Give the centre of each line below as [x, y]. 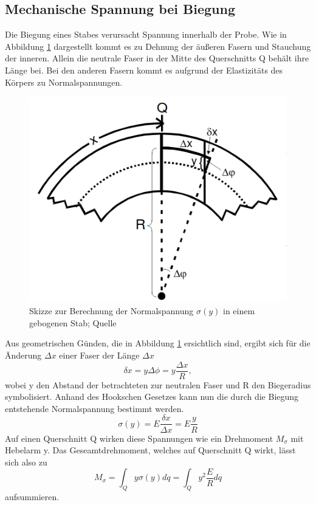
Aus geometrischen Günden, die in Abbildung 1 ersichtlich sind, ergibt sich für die [158, 343]
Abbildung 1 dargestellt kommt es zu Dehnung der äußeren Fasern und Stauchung [158, 46]
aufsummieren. [32, 497]
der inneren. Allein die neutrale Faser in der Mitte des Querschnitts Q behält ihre [157, 58]
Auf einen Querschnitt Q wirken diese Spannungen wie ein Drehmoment [139, 438]
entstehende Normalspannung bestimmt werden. [94, 408]
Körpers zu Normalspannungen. [64, 82]
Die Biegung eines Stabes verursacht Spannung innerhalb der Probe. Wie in [146, 34]
